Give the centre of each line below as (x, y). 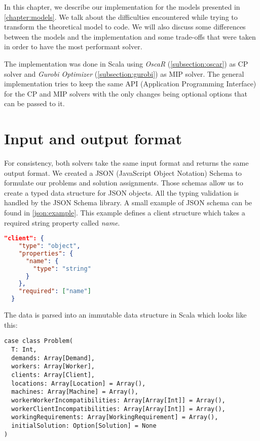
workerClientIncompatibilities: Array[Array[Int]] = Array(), (118, 409)
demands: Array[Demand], (53, 358)
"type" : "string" (62, 269)
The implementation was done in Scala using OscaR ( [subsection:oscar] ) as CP (126, 63)
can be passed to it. (34, 103)
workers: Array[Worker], (53, 367)
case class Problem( (39, 341)
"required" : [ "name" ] (55, 291)
